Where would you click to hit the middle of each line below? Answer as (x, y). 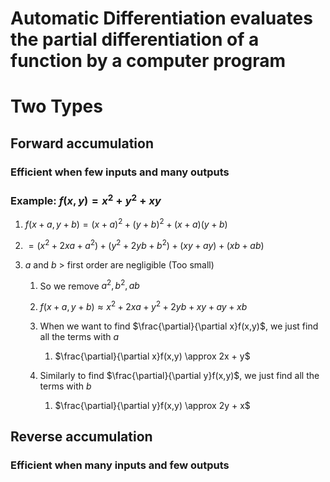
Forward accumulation (82, 143)
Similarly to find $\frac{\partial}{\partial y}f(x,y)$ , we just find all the (179, 376)
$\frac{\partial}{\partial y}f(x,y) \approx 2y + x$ (152, 406)
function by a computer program (148, 61)
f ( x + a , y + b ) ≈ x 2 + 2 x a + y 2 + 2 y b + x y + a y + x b (143, 306)
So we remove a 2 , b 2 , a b (89, 285)
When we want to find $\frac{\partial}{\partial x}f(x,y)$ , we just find (179, 326)
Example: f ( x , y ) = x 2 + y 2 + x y (86, 200)
